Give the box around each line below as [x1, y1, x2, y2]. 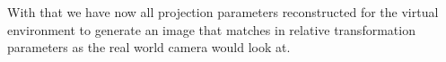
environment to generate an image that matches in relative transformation [7, 20, 415, 39]
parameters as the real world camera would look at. [7, 38, 291, 57]
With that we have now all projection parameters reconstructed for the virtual [7, 3, 439, 21]
